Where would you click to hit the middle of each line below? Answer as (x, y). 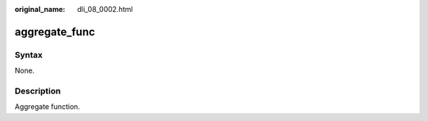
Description (38, 91)
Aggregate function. (48, 107)
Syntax (29, 55)
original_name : (40, 9)
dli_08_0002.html (105, 9)
